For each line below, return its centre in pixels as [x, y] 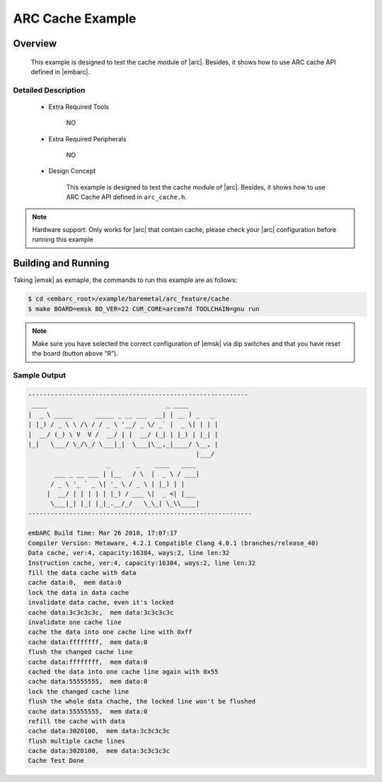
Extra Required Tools [79, 107]
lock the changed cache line [79, 691]
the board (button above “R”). [75, 354]
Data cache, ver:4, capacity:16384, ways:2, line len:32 [129, 553]
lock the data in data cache [79, 593]
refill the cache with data [76, 721]
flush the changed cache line [80, 652]
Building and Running [61, 263]
